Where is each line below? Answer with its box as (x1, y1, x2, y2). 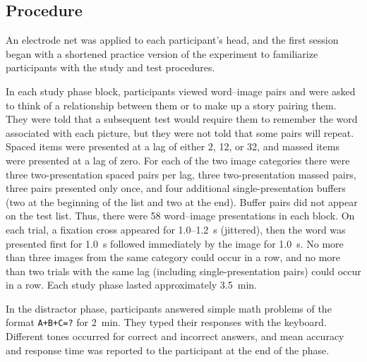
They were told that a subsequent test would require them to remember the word (6, 111, 358, 126)
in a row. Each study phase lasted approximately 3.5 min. (6, 277, 257, 292)
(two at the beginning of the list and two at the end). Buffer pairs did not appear (6, 194, 358, 209)
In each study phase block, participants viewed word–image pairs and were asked (6, 83, 356, 98)
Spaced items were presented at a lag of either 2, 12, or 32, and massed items (6, 139, 339, 154)
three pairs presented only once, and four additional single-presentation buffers (6, 181, 346, 195)
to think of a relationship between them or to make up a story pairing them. (6, 97, 337, 112)
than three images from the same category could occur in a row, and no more (6, 250, 341, 265)
